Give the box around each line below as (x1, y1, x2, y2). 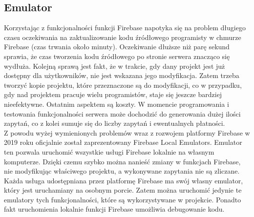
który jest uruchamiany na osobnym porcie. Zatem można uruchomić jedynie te (4, 185, 242, 195)
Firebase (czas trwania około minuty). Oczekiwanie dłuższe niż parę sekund (4, 41, 230, 52)
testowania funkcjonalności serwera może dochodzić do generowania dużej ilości (4, 108, 241, 118)
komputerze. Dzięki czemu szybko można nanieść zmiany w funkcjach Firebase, (4, 156, 241, 166)
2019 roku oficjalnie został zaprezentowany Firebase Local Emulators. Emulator (4, 137, 242, 147)
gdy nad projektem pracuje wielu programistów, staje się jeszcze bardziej (4, 89, 222, 99)
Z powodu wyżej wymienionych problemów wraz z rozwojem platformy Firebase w (4, 127, 250, 138)
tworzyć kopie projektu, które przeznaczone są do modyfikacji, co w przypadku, (4, 79, 242, 90)
